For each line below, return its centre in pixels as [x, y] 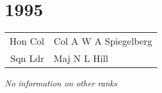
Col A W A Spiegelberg [103, 41]
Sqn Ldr [27, 58]
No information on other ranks [61, 83]
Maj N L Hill [81, 58]
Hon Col [27, 41]
